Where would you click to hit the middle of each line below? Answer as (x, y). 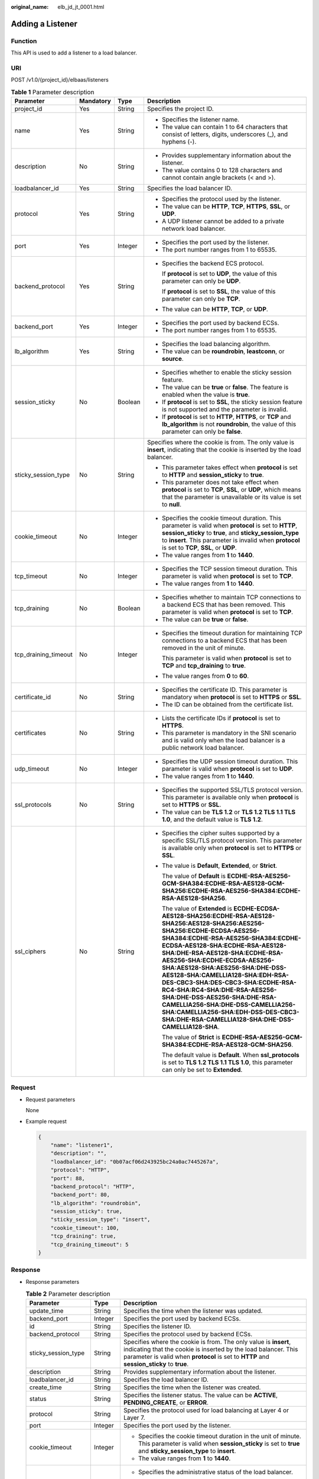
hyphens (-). (179, 142)
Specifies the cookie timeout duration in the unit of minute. (219, 1436)
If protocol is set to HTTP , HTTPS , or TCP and (226, 417)
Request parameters (51, 1099)
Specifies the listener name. (200, 120)
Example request (46, 1121)
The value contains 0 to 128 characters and (222, 170)
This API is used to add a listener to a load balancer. (74, 53)
